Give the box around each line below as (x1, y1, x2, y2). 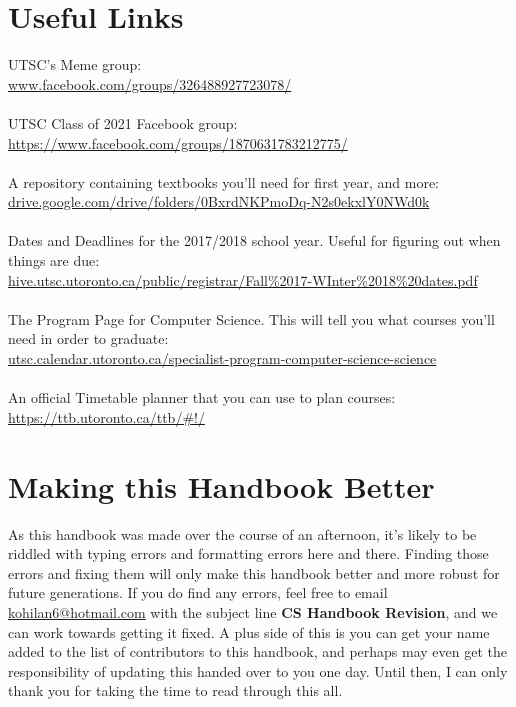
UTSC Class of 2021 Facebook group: (8, 112, 238, 133)
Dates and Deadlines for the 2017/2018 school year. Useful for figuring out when (8, 230, 501, 251)
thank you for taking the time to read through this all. (8, 680, 343, 701)
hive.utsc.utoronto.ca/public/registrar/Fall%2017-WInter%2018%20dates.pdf (8, 269, 478, 290)
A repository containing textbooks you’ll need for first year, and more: (8, 171, 440, 192)
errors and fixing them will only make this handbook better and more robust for (8, 562, 500, 583)
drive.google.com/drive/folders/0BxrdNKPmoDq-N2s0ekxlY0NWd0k (8, 191, 430, 212)
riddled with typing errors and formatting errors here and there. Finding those (8, 543, 489, 564)
